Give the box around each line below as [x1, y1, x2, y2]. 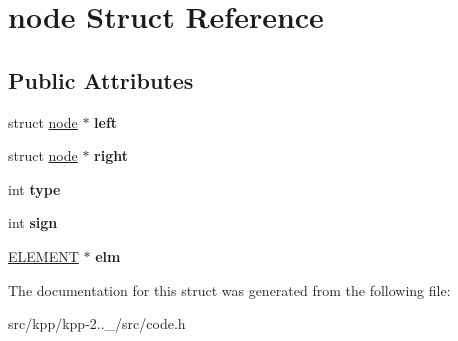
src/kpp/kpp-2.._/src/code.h [8, 313, 186, 334]
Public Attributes [8, 64, 194, 95]
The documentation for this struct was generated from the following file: [8, 279, 451, 300]
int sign [8, 212, 58, 233]
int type [8, 178, 61, 199]
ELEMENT [8, 245, 79, 266]
